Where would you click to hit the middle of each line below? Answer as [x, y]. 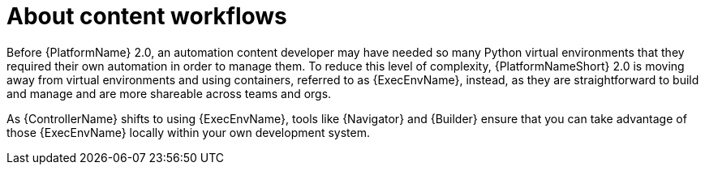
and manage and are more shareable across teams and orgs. [169, 93]
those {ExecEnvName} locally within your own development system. [188, 132]
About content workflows [147, 16]
